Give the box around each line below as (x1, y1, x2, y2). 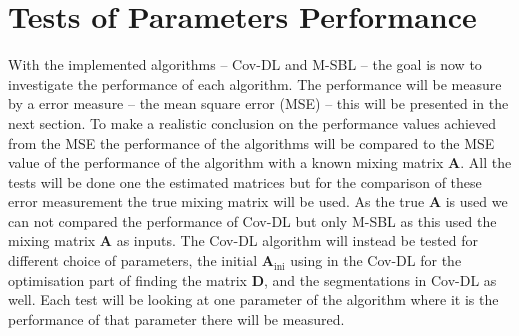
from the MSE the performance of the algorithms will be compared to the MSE (8, 132, 495, 153)
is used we (445, 191, 508, 212)
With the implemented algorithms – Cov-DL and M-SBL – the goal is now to (8, 54, 482, 75)
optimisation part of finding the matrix (8, 269, 247, 290)
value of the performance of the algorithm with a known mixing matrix (8, 152, 444, 173)
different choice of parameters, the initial (8, 250, 258, 271)
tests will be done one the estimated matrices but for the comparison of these (8, 171, 482, 192)
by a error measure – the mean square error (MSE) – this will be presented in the (8, 93, 509, 114)
